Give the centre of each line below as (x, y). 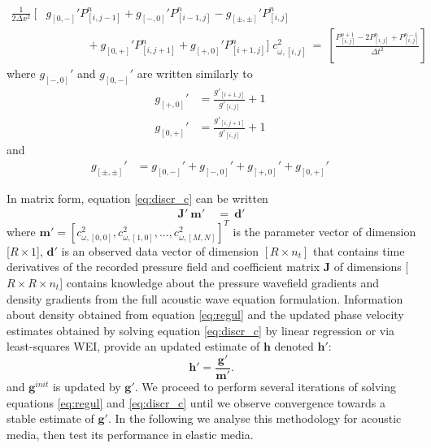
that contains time (359, 250)
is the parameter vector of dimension (324, 231)
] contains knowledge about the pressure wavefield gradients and (219, 282)
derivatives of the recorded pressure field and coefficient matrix (163, 267)
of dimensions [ (371, 267)
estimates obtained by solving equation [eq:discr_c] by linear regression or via (201, 330)
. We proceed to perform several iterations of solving (266, 386)
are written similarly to (195, 73)
